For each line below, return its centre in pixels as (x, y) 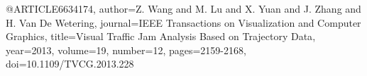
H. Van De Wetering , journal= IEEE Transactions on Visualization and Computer (183, 22)
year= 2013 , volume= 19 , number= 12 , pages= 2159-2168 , (126, 50)
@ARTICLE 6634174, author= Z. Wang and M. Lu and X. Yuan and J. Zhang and (183, 8)
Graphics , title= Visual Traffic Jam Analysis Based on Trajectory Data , (161, 36)
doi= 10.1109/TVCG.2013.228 (70, 64)
